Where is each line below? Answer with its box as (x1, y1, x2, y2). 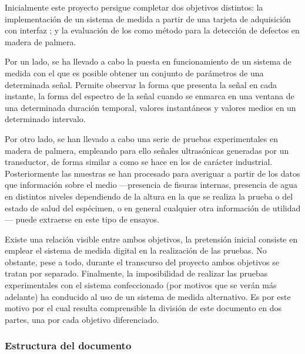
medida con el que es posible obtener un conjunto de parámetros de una (5, 66, 264, 79)
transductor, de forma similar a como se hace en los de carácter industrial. (5, 156, 273, 168)
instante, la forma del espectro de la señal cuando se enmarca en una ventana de (5, 90, 294, 102)
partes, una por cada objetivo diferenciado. (5, 313, 159, 325)
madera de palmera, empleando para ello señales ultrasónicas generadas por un (5, 144, 289, 156)
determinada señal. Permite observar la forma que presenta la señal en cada (5, 78, 277, 90)
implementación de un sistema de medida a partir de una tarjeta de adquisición (5, 12, 291, 25)
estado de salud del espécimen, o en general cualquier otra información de (5, 201, 270, 214)
